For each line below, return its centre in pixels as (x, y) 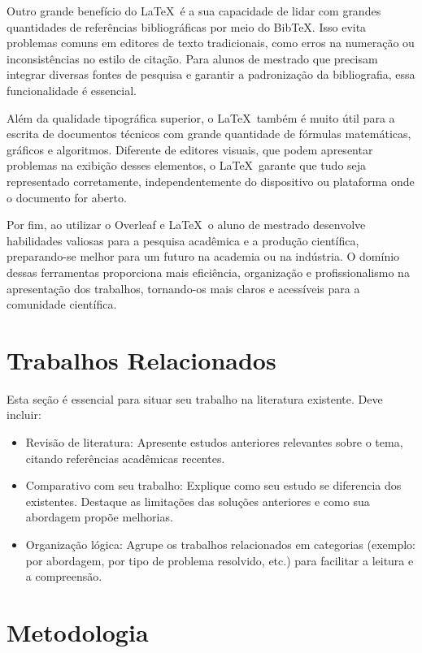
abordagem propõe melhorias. (99, 517)
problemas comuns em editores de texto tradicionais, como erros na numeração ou (211, 43)
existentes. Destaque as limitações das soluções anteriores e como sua (198, 501)
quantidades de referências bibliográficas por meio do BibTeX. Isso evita (187, 26)
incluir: (24, 415)
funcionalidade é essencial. (72, 90)
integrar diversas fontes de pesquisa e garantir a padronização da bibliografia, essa (211, 74)
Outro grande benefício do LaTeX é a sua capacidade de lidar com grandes (194, 11)
